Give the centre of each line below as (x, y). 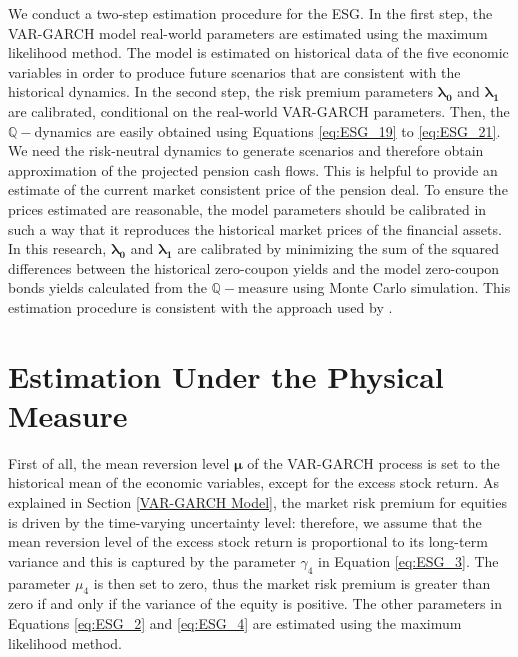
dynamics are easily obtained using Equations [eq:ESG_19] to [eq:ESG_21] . (267, 130)
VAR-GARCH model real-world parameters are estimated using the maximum (248, 32)
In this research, (57, 248)
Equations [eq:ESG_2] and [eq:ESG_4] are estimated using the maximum (235, 622)
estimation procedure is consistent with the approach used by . (200, 306)
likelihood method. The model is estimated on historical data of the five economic (258, 52)
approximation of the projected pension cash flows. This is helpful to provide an (253, 169)
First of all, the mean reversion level (119, 462)
